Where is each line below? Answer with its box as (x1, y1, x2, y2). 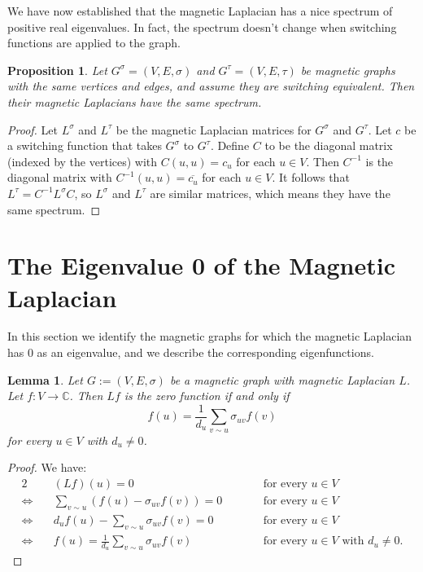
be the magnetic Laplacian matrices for (116, 121, 312, 138)
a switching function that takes (7, 137, 162, 154)
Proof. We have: (7, 459, 87, 476)
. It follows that (272, 169, 350, 186)
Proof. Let (7, 121, 58, 138)
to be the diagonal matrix (264, 137, 393, 154)
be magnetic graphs (300, 61, 395, 78)
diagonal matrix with (7, 169, 112, 186)
